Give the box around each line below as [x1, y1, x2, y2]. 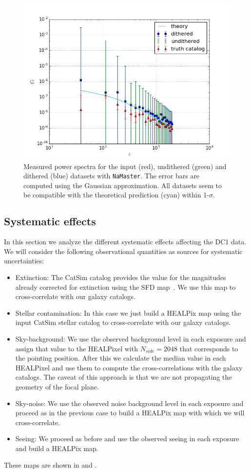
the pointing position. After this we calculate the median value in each [15, 353, 226, 363]
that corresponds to [179, 343, 238, 353]
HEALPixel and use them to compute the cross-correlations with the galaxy [15, 362, 243, 372]
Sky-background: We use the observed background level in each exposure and [15, 333, 246, 344]
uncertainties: [4, 256, 44, 266]
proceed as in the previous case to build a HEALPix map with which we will [15, 408, 245, 418]
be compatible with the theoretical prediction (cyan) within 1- [23, 190, 209, 200]
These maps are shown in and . [4, 459, 97, 470]
